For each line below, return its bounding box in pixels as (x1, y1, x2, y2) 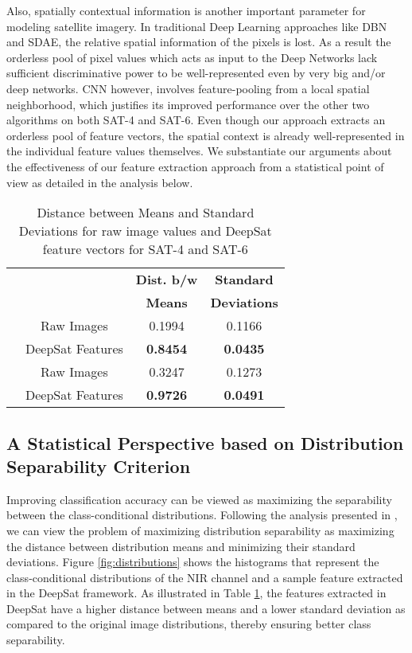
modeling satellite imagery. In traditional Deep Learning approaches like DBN (6, 18, 387, 34)
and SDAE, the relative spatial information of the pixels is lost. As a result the (6, 33, 391, 50)
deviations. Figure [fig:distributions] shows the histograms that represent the (6, 553, 379, 570)
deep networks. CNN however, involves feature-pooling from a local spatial (6, 80, 370, 96)
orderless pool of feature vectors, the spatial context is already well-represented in (6, 127, 405, 143)
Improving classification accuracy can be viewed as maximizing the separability (6, 491, 392, 507)
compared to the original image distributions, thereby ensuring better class (6, 616, 371, 632)
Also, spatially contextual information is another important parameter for (6, 2, 366, 18)
